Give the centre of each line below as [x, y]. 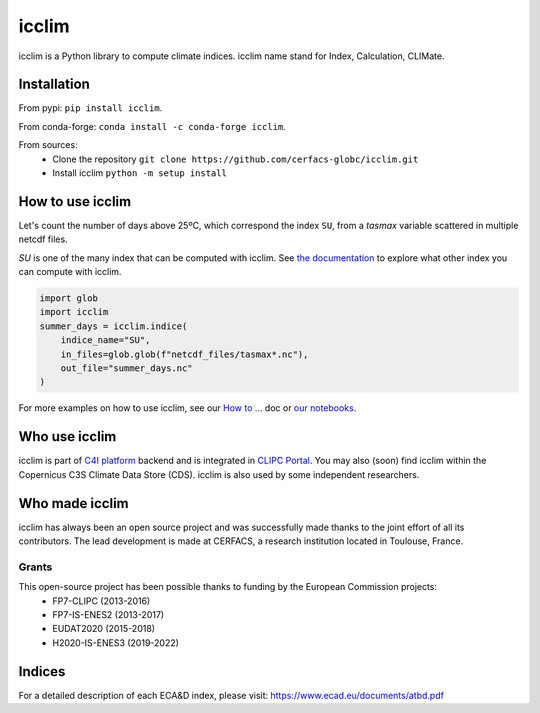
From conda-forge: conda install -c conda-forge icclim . [152, 126]
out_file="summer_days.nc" [127, 368]
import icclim [74, 312]
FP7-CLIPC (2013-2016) [101, 601]
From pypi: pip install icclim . [90, 108]
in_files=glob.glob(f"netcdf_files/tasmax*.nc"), [184, 354]
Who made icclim [73, 503]
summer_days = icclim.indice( [113, 326]
